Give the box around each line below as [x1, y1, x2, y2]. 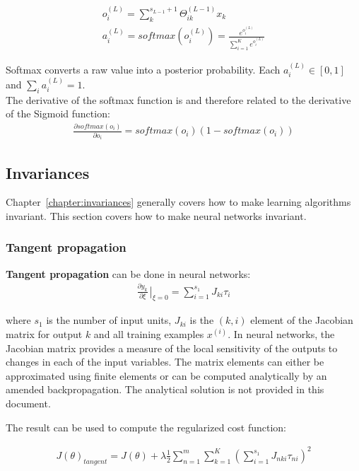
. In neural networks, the [228, 327, 335, 342]
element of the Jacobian [250, 313, 353, 327]
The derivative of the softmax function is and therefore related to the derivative [6, 92, 351, 107]
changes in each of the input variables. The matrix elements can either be [6, 354, 324, 369]
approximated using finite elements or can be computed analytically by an [6, 368, 327, 383]
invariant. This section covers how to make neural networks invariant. [6, 208, 307, 223]
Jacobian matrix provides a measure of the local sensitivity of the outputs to [6, 340, 338, 355]
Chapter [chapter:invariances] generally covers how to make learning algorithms [6, 194, 351, 209]
